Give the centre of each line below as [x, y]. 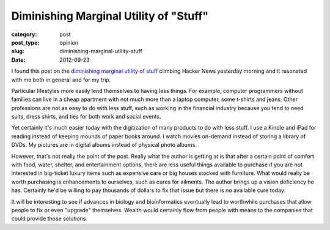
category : [24, 34]
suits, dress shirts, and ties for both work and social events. [86, 117]
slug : [18, 51]
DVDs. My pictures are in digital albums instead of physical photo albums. [104, 145]
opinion [69, 42]
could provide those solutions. [50, 219]
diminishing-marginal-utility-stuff [101, 51]
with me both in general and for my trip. [61, 80]
